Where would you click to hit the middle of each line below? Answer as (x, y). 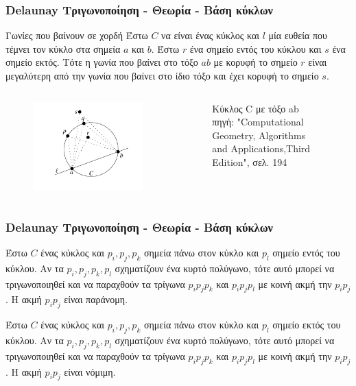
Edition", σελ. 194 (250, 161)
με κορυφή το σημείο (256, 62)
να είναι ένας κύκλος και (210, 35)
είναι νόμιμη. (90, 371)
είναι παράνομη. (96, 299)
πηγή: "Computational (258, 122)
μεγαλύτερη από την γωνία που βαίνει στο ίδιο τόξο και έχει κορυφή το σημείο (162, 75)
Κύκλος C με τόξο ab (256, 108)
